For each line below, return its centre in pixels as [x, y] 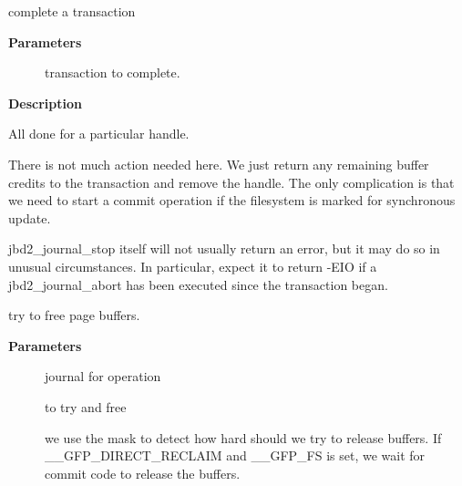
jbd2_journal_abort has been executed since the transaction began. [198, 284]
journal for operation [103, 376]
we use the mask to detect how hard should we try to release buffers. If [243, 437]
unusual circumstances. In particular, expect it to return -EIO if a [193, 266]
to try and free [86, 406]
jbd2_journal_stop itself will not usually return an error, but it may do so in [224, 248]
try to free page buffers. [74, 315]
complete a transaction [72, 11]
